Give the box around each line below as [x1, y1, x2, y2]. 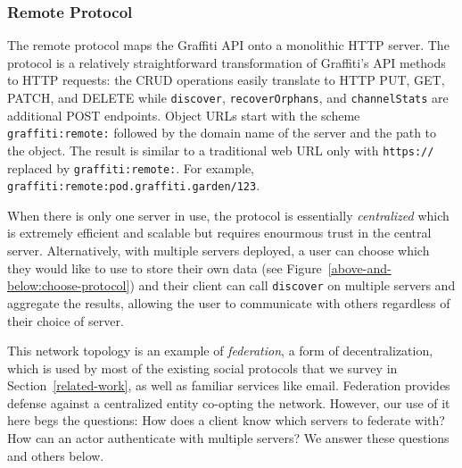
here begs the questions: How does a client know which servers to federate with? [7, 411, 445, 430]
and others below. [7, 446, 104, 464]
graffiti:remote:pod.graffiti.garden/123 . [7, 176, 260, 195]
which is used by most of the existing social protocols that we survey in [7, 358, 398, 377]
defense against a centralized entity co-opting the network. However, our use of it [7, 393, 450, 412]
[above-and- [327, 258, 392, 277]
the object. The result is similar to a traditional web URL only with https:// [7, 140, 434, 159]
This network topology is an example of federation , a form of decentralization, [7, 341, 433, 360]
